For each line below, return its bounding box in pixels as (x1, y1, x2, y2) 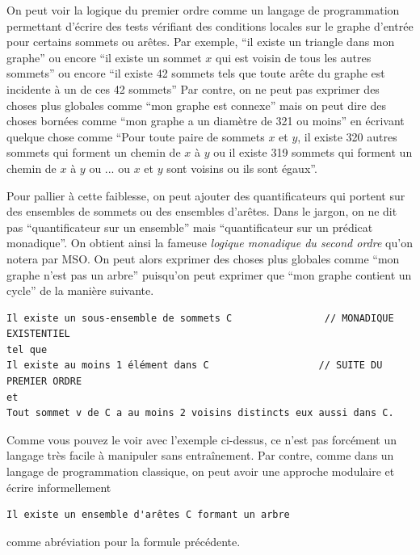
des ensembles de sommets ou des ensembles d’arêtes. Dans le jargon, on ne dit (6, 203, 397, 220)
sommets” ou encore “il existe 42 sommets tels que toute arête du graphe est (6, 65, 385, 82)
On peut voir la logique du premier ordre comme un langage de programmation (6, 2, 400, 18)
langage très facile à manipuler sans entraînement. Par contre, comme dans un (6, 447, 394, 464)
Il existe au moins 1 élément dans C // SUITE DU (6, 359, 383, 372)
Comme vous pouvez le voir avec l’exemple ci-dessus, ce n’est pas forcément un (6, 431, 397, 448)
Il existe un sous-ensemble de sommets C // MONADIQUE (6, 312, 394, 324)
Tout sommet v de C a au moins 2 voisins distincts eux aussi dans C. (6, 407, 394, 419)
